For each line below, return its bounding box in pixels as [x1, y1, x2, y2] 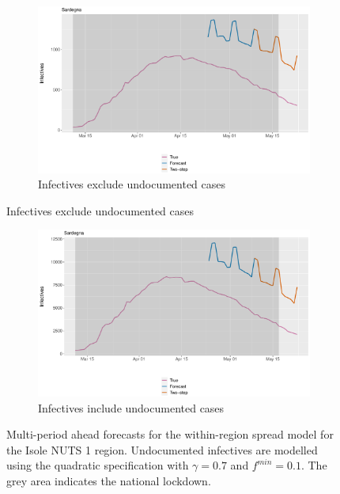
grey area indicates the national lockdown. [6, 473, 211, 488]
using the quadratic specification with [6, 457, 189, 473]
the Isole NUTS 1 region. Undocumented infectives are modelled [6, 441, 318, 458]
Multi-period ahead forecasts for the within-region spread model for [6, 426, 334, 443]
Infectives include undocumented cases [38, 399, 225, 416]
